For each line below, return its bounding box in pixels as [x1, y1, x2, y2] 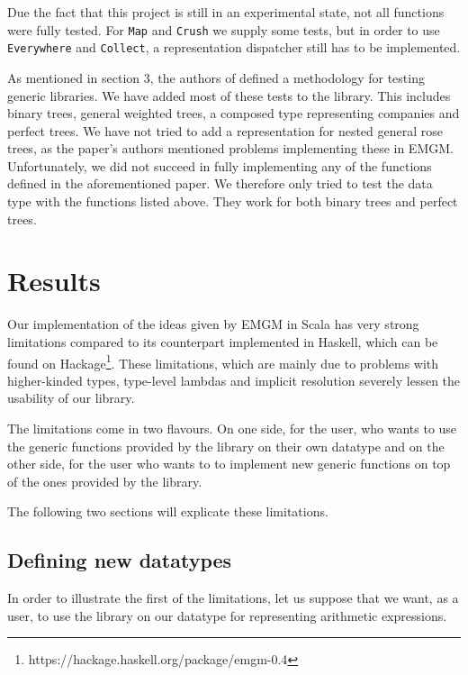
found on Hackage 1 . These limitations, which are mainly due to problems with [7, 351, 439, 372]
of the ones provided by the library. [7, 471, 202, 490]
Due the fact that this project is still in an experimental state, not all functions [7, 3, 445, 21]
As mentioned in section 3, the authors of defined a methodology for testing [7, 68, 425, 87]
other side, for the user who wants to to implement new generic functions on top [7, 454, 451, 473]
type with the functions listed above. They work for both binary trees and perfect [7, 192, 458, 211]
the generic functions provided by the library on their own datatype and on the [7, 436, 445, 455]
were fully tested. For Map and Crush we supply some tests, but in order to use [7, 20, 440, 39]
